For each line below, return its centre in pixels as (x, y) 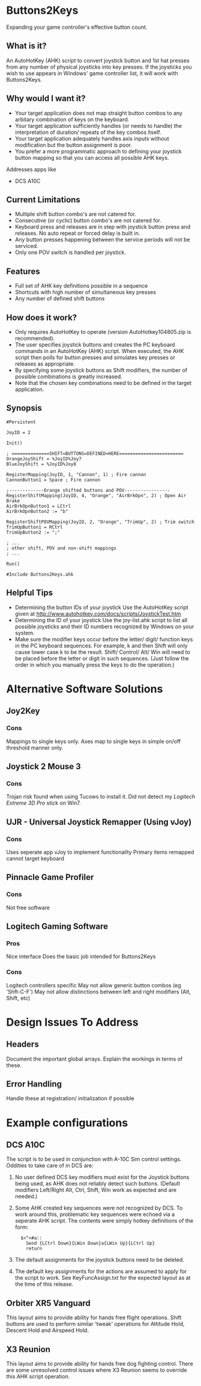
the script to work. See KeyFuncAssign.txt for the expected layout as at (103, 1278)
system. (25, 633)
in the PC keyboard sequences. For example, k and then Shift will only (101, 646)
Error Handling (34, 1084)
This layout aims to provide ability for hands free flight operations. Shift (94, 1318)
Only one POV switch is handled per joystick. (70, 252)
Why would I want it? (46, 99)
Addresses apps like (31, 169)
